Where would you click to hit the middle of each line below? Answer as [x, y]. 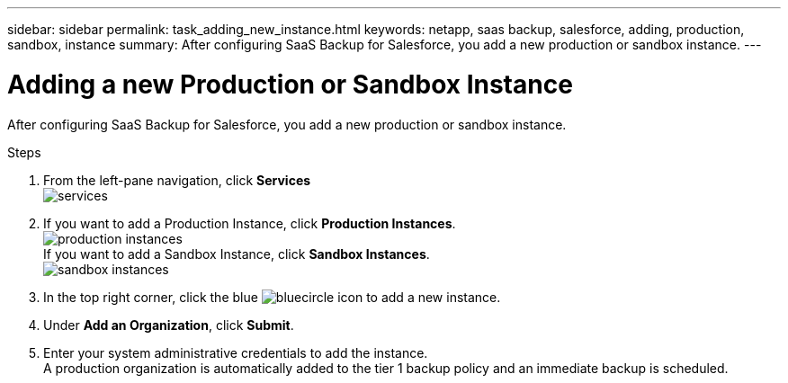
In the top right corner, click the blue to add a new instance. [272, 297]
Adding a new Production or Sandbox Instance [290, 84]
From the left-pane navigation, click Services [177, 180]
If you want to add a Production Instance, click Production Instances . [250, 223]
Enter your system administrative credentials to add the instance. [236, 352]
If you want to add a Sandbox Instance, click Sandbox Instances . [237, 254]
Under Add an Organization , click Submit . [169, 325]
